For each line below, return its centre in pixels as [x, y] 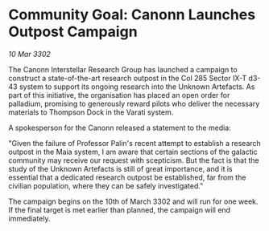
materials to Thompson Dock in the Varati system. [91, 112]
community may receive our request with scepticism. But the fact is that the [134, 160]
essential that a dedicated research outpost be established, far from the [127, 177]
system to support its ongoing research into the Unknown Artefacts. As [137, 87]
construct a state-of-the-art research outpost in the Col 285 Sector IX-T [128, 78]
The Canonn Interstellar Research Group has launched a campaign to [123, 69]
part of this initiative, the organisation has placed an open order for [119, 95]
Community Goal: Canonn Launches [132, 15]
